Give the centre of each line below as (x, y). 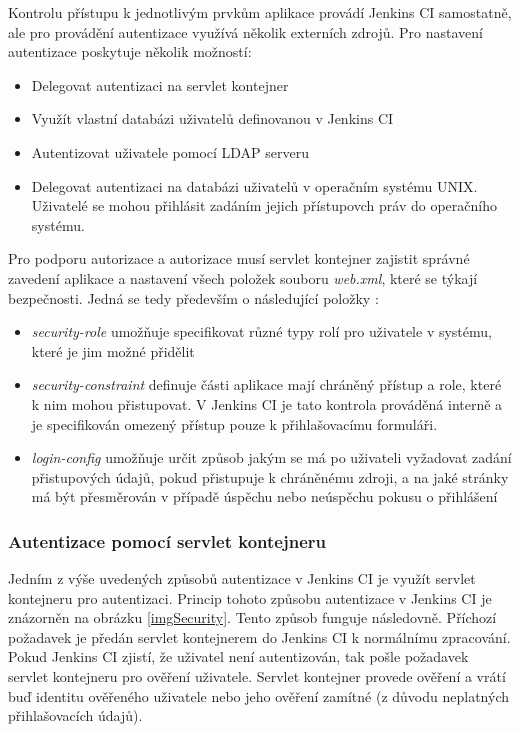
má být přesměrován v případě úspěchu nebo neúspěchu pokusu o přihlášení (264, 496)
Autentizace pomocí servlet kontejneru (167, 540)
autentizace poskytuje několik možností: (130, 51)
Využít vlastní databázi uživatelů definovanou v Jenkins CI (212, 118)
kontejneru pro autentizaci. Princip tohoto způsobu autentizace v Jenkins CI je (250, 597)
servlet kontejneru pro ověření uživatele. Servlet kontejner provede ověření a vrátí (257, 676)
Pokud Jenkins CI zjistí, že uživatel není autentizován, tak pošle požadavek (238, 656)
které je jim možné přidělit (113, 350)
